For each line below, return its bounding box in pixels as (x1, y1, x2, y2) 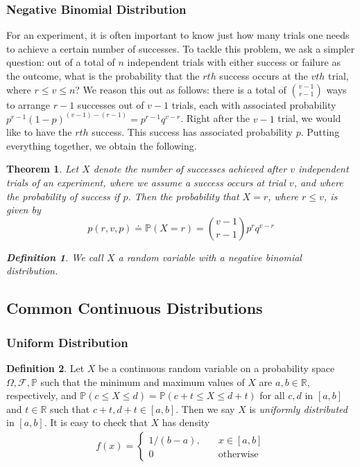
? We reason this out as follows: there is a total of (75, 82, 286, 96)
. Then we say (175, 401, 235, 416)
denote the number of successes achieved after (93, 161, 287, 176)
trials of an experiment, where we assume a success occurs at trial (6, 175, 286, 189)
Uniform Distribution (6, 333, 128, 351)
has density (162, 415, 210, 430)
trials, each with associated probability (171, 97, 336, 112)
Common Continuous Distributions (6, 297, 263, 319)
